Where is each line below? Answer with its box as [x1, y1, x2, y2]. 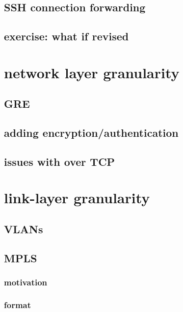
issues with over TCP [4, 154, 115, 169]
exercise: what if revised [4, 29, 129, 44]
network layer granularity [4, 62, 180, 82]
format [4, 298, 31, 311]
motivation [4, 276, 48, 288]
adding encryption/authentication [4, 125, 179, 140]
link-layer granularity [4, 187, 150, 208]
